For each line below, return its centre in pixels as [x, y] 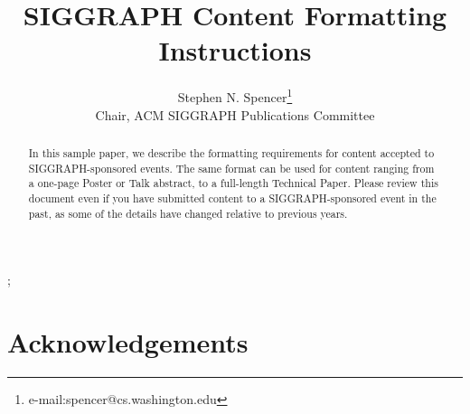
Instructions [235, 50]
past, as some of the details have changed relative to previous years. [188, 213]
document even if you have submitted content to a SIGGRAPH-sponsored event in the [232, 198]
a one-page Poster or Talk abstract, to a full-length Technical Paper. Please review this [233, 183]
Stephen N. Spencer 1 [235, 95]
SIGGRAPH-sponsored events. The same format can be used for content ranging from [231, 168]
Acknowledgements [128, 342]
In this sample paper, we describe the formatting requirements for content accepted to [231, 152]
